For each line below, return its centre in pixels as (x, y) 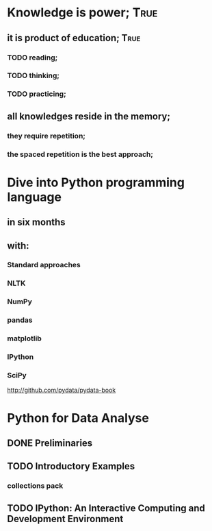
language (35, 197)
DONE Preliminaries (50, 443)
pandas (20, 320)
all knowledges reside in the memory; (89, 116)
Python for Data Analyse (78, 418)
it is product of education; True (74, 38)
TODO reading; (32, 58)
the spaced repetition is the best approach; (80, 154)
